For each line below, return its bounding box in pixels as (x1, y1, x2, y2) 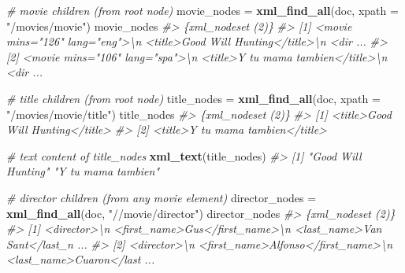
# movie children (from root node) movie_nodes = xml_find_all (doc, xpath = (6, 2, 399, 18)
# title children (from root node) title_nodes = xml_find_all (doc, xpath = (6, 90, 381, 106)
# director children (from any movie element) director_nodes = (6, 189, 317, 205)
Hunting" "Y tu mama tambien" (6, 163, 160, 179)
